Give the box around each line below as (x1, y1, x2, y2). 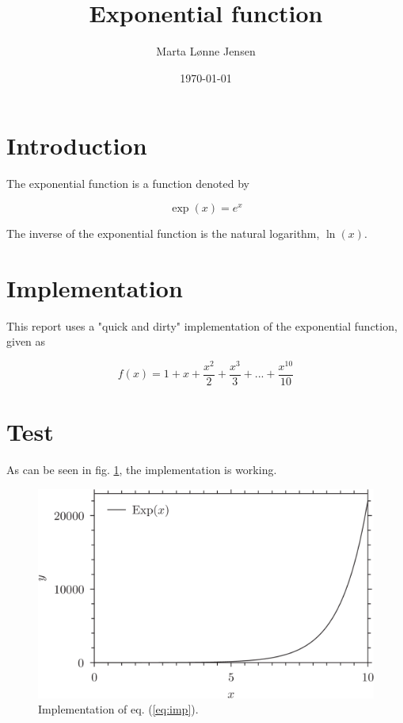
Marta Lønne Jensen (156, 43, 256, 59)
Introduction (6, 129, 147, 162)
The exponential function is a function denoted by (6, 175, 249, 192)
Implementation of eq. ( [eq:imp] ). (38, 701, 199, 717)
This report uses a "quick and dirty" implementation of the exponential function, (6, 317, 397, 334)
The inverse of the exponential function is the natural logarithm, (6, 224, 320, 241)
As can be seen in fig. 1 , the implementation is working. (6, 461, 277, 478)
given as (6, 333, 46, 350)
